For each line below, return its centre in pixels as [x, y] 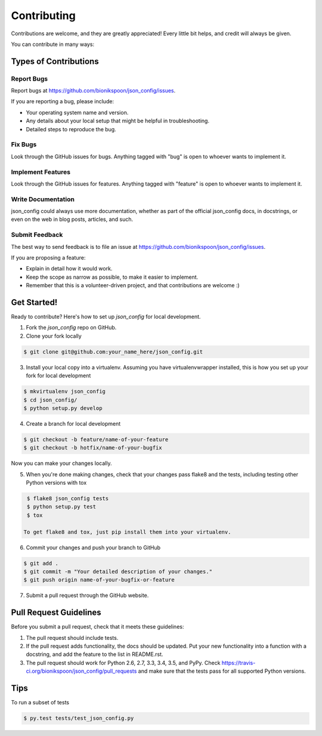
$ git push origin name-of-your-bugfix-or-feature [99, 580]
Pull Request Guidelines [56, 613]
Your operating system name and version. [77, 112]
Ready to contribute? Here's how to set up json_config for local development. [106, 317]
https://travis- [239, 663]
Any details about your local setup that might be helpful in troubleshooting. [118, 121]
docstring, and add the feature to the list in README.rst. [95, 654]
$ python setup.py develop [63, 408]
